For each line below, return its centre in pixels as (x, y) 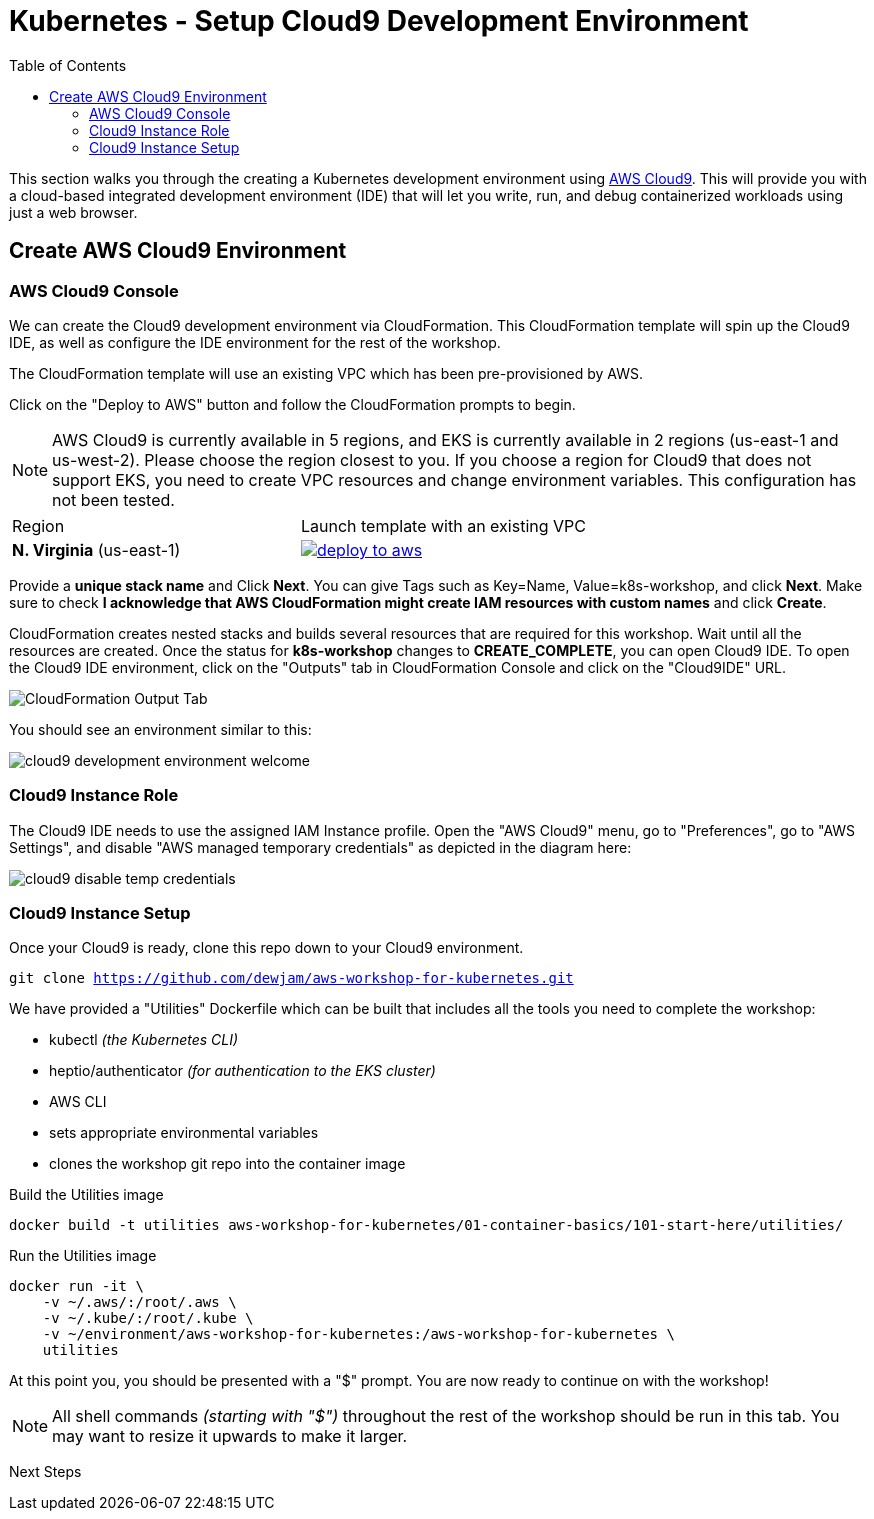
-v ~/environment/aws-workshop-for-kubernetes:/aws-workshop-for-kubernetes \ (358, 1334)
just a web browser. (73, 212)
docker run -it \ (76, 1286)
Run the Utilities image (83, 1256)
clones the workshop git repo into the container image (227, 1164)
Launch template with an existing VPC (443, 525)
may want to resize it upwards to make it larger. (230, 1436)
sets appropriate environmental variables (184, 1133)
